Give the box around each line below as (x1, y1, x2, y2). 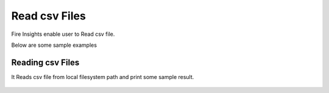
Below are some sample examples (11, 41, 97, 49)
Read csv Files (11, 9, 87, 22)
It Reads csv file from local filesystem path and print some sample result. (11, 73, 194, 80)
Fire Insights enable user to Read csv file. (11, 30, 115, 38)
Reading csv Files (11, 57, 80, 67)
